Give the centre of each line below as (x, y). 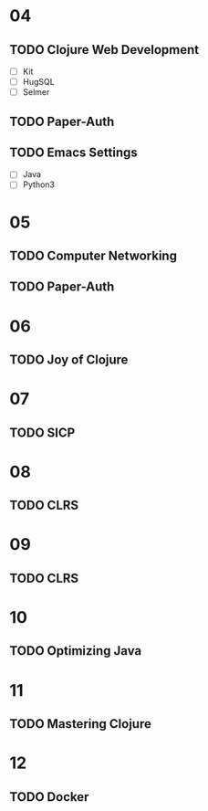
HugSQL (38, 82)
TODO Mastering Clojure (81, 724)
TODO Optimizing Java (76, 651)
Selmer (36, 92)
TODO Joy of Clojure (69, 360)
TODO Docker (49, 797)
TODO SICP (42, 432)
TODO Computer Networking (94, 256)
